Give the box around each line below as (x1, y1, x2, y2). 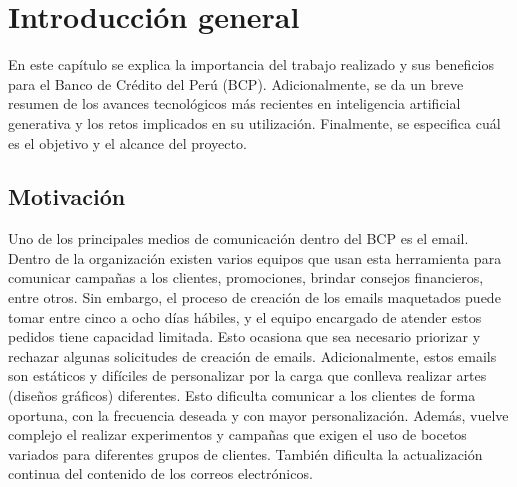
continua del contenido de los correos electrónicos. (8, 463, 313, 484)
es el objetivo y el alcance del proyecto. (8, 132, 247, 153)
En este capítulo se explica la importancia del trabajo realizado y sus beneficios (8, 54, 495, 75)
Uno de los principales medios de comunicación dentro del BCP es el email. (8, 228, 469, 249)
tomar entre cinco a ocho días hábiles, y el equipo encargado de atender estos (8, 306, 482, 327)
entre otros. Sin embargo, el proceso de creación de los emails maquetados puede (8, 287, 501, 308)
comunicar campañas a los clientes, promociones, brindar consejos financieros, (8, 267, 484, 288)
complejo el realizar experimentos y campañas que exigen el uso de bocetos (8, 424, 467, 445)
